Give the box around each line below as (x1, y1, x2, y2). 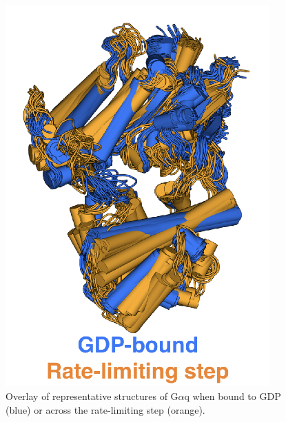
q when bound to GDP (184, 388, 281, 403)
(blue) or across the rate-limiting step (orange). (6, 402, 205, 416)
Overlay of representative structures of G (6, 388, 178, 403)
